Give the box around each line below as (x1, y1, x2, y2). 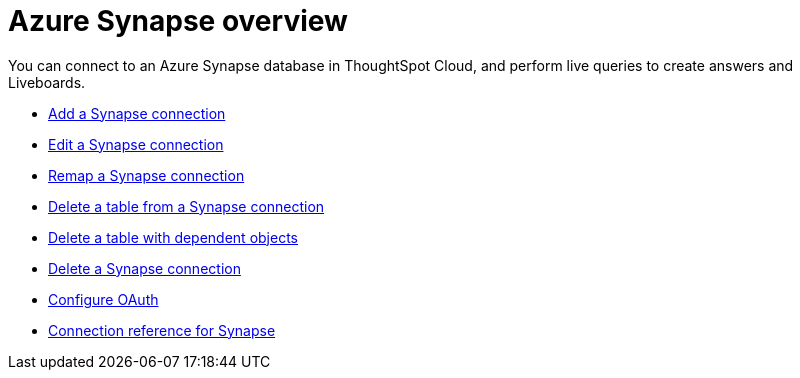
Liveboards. (8, 73, 86, 91)
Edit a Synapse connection (48, 135, 224, 153)
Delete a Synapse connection (48, 259, 241, 277)
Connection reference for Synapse (48, 321, 276, 339)
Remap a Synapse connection (48, 166, 245, 184)
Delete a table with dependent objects (48, 228, 298, 246)
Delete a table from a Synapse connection (48, 197, 325, 215)
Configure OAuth (48, 290, 159, 308)
